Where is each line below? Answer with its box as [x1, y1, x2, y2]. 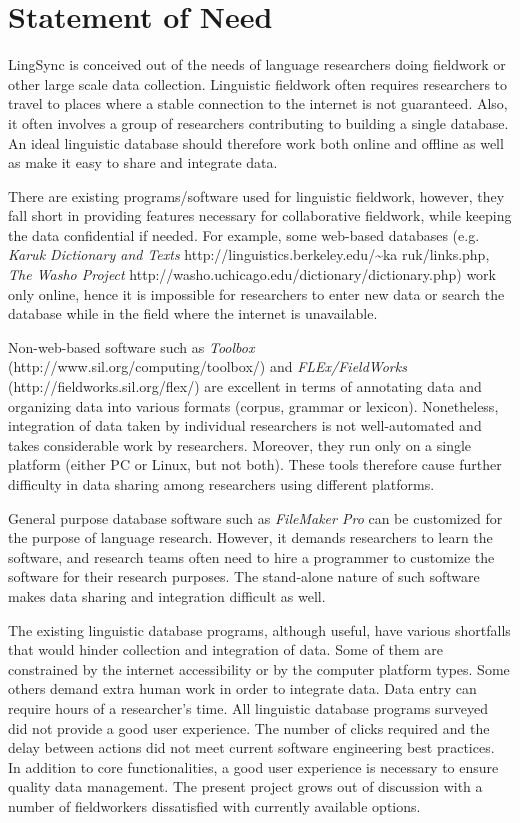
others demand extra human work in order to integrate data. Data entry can [8, 678, 477, 699]
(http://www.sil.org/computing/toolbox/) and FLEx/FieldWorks [8, 356, 407, 377]
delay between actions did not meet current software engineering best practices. [8, 737, 495, 758]
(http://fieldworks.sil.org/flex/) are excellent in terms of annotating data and [8, 376, 482, 397]
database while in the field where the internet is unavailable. [8, 303, 378, 324]
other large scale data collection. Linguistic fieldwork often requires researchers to [8, 73, 508, 94]
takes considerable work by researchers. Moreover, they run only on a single [8, 434, 472, 455]
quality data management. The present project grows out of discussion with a [8, 776, 483, 797]
